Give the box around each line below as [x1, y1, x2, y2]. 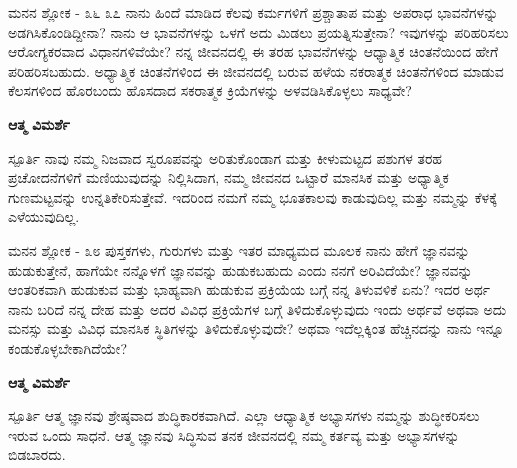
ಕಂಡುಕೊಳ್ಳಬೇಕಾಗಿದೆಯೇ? [8, 337, 127, 358]
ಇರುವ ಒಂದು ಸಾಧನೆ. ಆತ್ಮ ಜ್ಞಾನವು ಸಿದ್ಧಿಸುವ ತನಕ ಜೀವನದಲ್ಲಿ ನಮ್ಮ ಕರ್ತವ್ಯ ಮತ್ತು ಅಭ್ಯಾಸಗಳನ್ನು [8, 424, 460, 445]
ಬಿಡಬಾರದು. [8, 444, 66, 465]
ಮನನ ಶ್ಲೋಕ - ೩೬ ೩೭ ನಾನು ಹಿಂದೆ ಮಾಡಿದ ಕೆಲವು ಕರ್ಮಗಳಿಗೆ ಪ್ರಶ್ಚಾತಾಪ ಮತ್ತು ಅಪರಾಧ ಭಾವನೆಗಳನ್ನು [8, 2, 499, 22]
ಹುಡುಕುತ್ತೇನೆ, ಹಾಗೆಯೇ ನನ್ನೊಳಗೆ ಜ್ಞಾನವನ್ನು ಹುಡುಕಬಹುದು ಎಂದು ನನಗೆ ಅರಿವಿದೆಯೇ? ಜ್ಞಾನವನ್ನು [8, 259, 473, 280]
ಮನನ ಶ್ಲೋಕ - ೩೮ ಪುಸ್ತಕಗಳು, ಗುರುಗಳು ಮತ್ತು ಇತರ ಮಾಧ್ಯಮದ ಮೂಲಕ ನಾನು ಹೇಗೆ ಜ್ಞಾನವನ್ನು [8, 239, 470, 260]
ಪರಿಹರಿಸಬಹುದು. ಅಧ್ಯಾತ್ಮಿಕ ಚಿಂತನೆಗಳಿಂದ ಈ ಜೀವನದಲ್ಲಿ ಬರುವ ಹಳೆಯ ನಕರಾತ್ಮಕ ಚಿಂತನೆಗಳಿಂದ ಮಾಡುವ [8, 60, 504, 81]
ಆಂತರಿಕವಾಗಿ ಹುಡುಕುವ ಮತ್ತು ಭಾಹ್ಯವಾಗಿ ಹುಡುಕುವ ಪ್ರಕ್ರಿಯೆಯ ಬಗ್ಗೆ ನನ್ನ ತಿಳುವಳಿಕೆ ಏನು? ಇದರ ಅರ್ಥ [8, 279, 491, 300]
